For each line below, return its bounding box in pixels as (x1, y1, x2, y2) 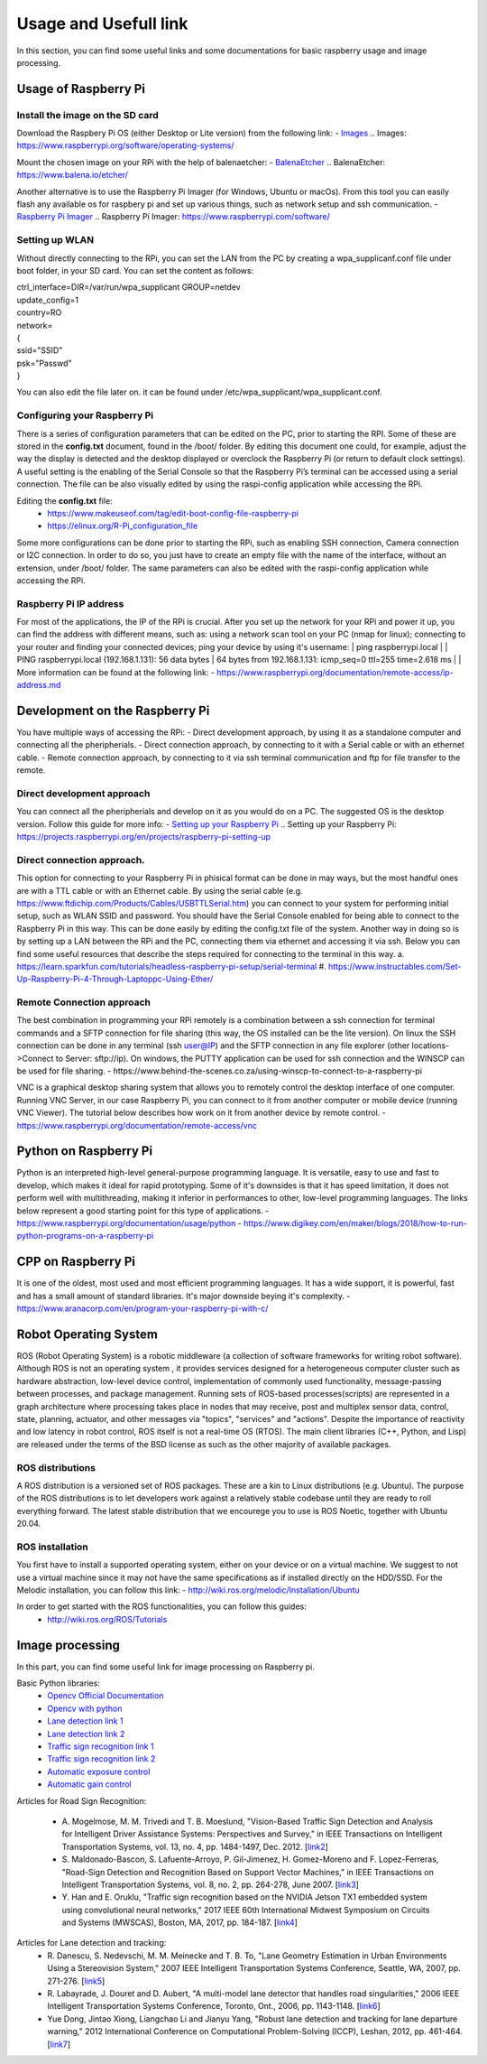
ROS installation (16, 1540, 89, 1553)
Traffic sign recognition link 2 (47, 1753, 156, 1764)
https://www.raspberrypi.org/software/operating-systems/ (16, 140, 234, 151)
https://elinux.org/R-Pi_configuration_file (47, 520, 198, 532)
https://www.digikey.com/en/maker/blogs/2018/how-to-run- (243, 1218, 468, 1229)
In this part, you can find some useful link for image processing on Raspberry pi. (16, 1661, 315, 1672)
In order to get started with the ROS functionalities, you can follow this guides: (16, 1601, 307, 1612)
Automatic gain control (47, 1779, 132, 1790)
